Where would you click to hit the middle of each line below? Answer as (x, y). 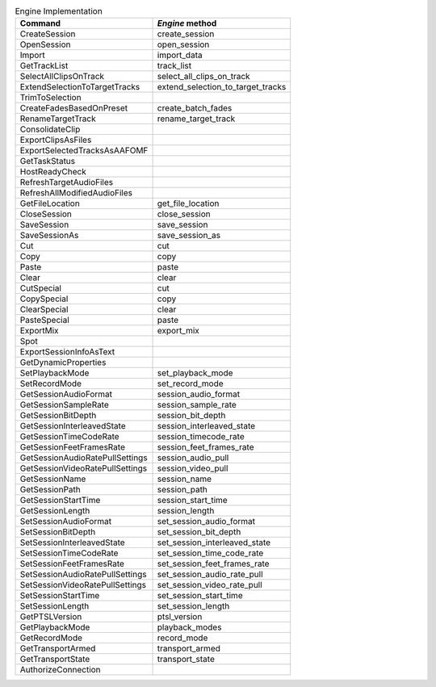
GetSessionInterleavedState (73, 426)
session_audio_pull (193, 458)
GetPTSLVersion (51, 617)
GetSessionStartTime (60, 501)
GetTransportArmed (58, 648)
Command (40, 23)
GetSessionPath (50, 490)
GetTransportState (55, 660)
